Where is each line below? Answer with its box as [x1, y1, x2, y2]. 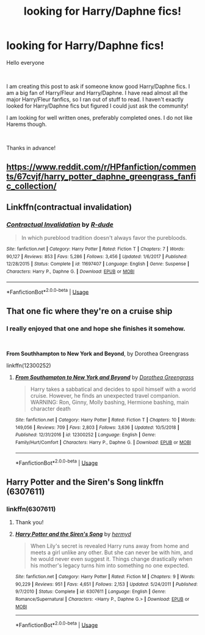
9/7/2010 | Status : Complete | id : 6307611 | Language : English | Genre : [15, 589, 167, 595]
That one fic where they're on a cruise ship [6, 306, 173, 316]
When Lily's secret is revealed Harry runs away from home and [30, 542, 189, 549]
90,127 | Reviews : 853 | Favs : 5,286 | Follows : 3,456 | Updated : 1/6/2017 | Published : [6, 253, 188, 259]
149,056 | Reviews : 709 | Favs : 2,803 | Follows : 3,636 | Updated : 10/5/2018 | [15, 424, 180, 431]
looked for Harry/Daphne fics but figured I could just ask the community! [6, 102, 189, 110]
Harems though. [6, 121, 47, 128]
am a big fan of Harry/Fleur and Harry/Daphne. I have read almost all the [6, 89, 188, 96]
